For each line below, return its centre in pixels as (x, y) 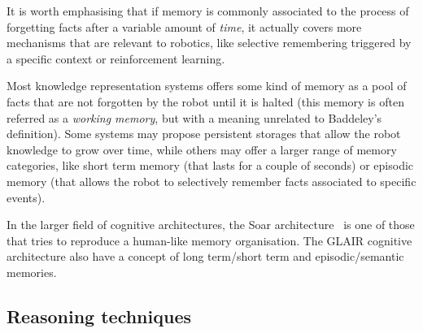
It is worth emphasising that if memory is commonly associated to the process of (208, 11)
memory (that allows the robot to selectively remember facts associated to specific (211, 181)
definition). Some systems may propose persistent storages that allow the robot (204, 134)
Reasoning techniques (99, 316)
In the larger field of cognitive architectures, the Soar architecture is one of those (211, 225)
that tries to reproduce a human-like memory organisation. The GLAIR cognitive (209, 240)
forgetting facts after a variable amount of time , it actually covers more (184, 26)
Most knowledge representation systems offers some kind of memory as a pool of (207, 86)
